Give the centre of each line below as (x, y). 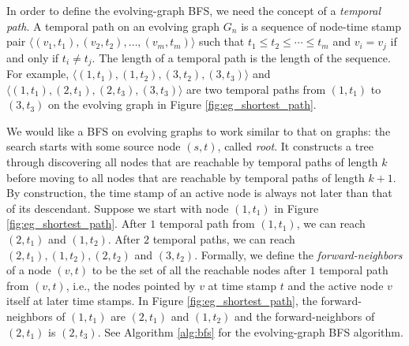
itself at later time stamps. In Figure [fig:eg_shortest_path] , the (162, 301)
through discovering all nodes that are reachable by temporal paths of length (192, 162)
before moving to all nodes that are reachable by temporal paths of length (186, 177)
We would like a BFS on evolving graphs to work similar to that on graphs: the (199, 130)
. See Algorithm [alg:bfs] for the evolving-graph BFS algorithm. (250, 331)
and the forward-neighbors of (305, 316)
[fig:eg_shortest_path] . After (77, 223)
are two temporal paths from (256, 89)
